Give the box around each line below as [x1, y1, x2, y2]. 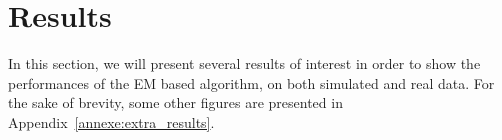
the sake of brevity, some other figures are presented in [8, 92, 343, 113]
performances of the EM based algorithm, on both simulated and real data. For [8, 72, 495, 93]
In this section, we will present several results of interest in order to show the [8, 53, 481, 74]
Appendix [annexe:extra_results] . [8, 111, 215, 132]
